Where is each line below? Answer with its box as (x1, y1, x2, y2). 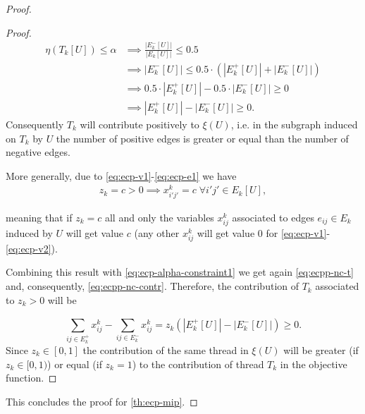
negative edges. (6, 145, 70, 159)
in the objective (280, 356, 347, 371)
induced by (6, 225, 53, 240)
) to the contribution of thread (132, 356, 264, 371)
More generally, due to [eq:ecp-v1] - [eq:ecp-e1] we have (6, 168, 237, 183)
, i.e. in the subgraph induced (230, 116, 358, 131)
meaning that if (6, 209, 73, 224)
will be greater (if (283, 342, 359, 357)
